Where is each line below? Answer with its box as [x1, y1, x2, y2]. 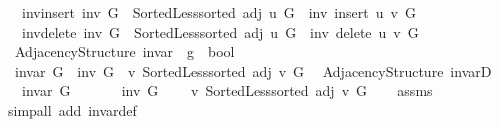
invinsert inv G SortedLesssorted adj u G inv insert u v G [21, 2, 416, 22]
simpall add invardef [7, 99, 137, 120]
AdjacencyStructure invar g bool [14, 41, 235, 62]
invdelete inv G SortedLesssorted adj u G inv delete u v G [21, 21, 419, 42]
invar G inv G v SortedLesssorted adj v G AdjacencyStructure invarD [14, 60, 492, 81]
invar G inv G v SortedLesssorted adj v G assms [21, 80, 433, 101]
